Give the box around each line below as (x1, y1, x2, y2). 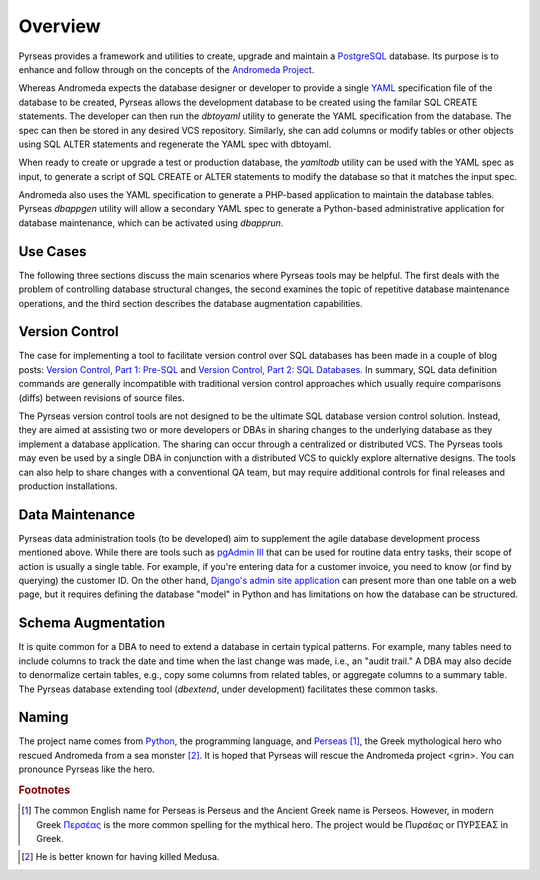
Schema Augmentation (18, 615, 166, 632)
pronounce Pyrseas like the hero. (18, 763, 155, 775)
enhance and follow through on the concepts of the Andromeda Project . (18, 63, 315, 75)
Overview (18, 15, 101, 37)
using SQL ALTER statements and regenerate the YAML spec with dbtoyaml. (18, 138, 332, 150)
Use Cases (18, 243, 87, 260)
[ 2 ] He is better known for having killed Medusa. (21, 851, 220, 863)
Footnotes (18, 783, 71, 797)
